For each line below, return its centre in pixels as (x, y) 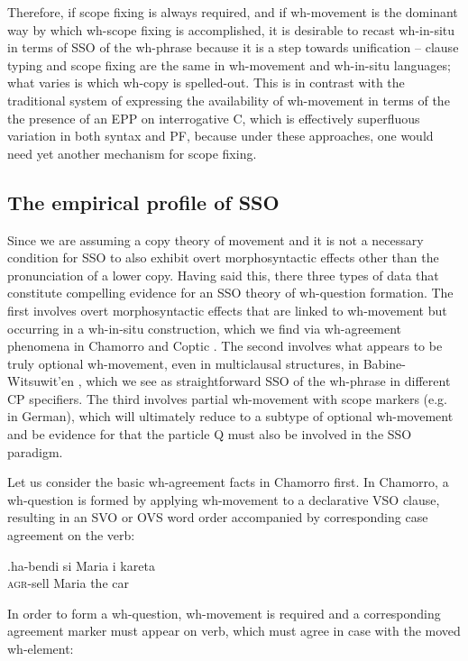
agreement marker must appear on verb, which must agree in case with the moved (234, 631)
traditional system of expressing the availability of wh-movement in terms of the (229, 100)
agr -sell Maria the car (68, 583)
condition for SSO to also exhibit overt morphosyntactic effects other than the (223, 257)
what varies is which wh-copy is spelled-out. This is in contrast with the (206, 83)
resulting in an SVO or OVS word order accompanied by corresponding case (218, 517)
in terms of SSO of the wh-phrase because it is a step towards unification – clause (233, 47)
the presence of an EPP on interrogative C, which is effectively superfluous (214, 118)
